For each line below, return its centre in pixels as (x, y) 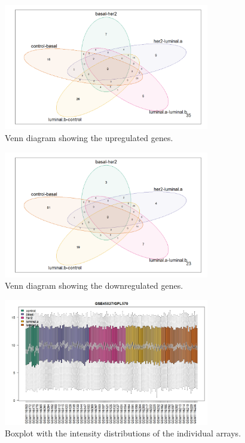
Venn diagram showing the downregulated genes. (94, 285)
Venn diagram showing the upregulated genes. (89, 137)
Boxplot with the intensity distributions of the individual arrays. (123, 433)
